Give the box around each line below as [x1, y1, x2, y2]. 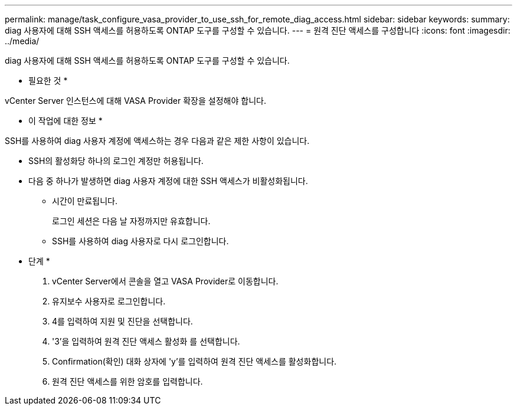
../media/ [5, 36, 40, 46]
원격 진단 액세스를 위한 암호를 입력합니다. [52, 376, 203, 386]
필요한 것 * [28, 76, 68, 86]
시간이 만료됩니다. [52, 196, 118, 206]
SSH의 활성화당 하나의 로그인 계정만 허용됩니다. [28, 156, 204, 166]
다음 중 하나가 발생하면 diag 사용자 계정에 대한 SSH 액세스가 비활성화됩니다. [28, 176, 308, 186]
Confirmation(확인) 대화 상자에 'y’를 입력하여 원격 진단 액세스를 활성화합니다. [52, 356, 337, 366]
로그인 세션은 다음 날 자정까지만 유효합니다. [52, 216, 211, 226]
